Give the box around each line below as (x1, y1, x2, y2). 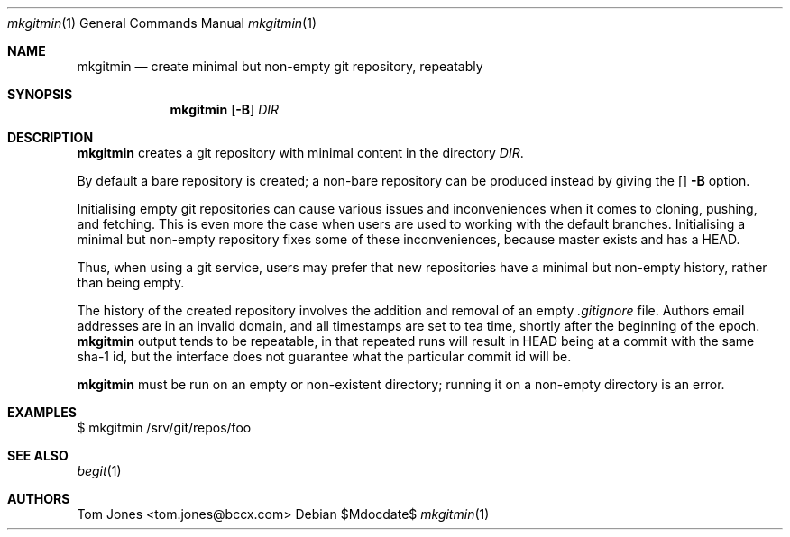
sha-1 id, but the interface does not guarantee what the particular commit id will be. (77, 349, 572, 364)
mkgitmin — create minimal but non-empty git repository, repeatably (77, 59, 483, 74)
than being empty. (77, 275, 185, 290)
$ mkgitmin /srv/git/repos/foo (77, 420, 252, 435)
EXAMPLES (7, 405, 77, 420)
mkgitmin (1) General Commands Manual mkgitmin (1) (7, 15, 317, 31)
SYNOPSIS (7, 86, 73, 102)
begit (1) (77, 463, 122, 478)
